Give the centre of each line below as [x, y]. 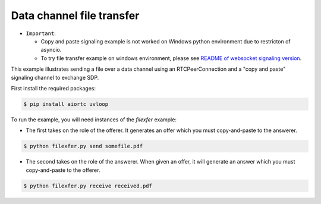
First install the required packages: [53, 88]
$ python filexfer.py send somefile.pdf [83, 146]
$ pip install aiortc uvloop [66, 104]
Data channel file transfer [75, 15]
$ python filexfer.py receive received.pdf [88, 186]
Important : [41, 33]
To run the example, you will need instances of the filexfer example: [94, 120]
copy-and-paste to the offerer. [63, 170]
